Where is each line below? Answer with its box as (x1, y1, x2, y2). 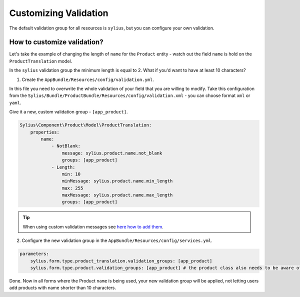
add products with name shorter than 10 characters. (9, 285, 116, 291)
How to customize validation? (9, 38, 103, 46)
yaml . (9, 99, 21, 105)
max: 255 (61, 185, 83, 191)
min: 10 (61, 171, 81, 177)
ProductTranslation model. (9, 58, 72, 64)
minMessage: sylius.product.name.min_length (61, 178, 173, 184)
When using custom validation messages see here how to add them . (22, 223, 163, 229)
